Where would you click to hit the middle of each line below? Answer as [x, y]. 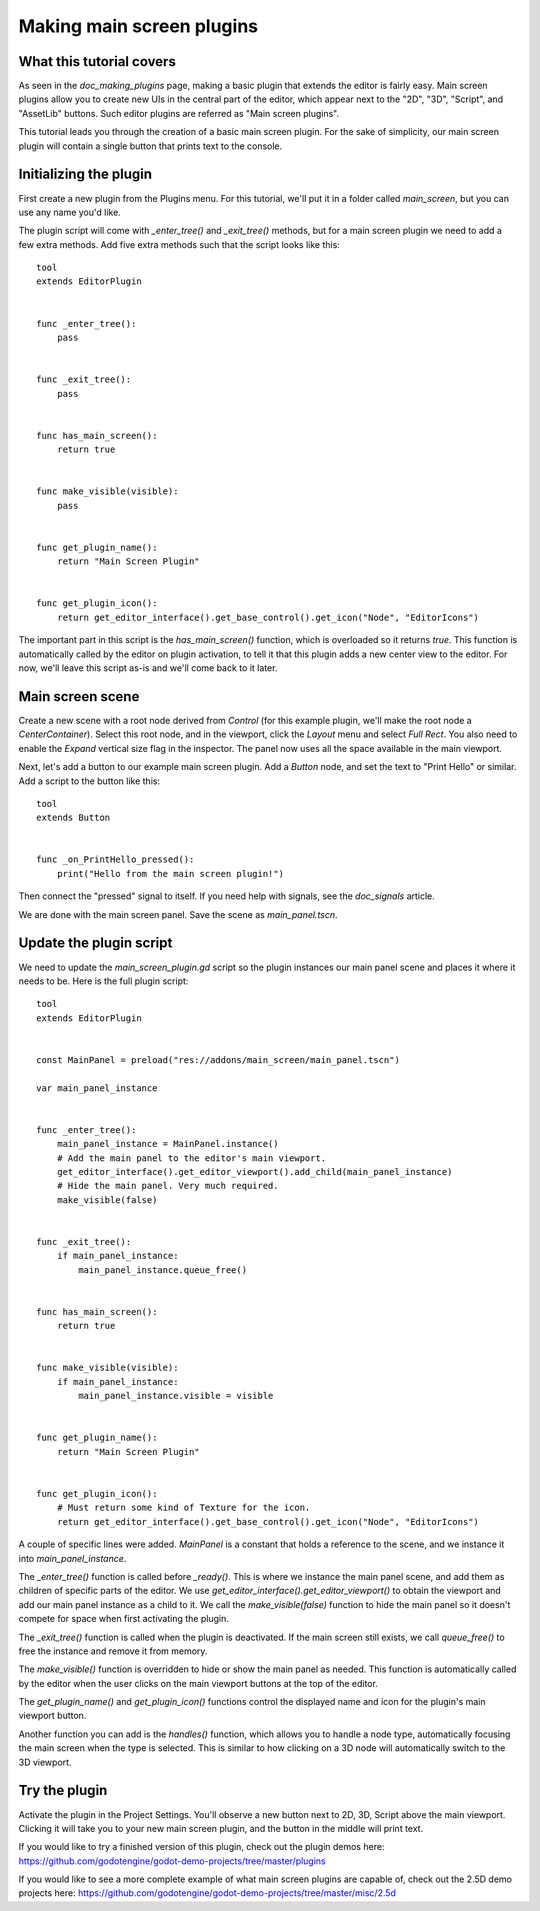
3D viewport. [45, 1762]
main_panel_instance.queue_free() [163, 1269]
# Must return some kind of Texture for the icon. [183, 1508]
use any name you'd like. [70, 212]
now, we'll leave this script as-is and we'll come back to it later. [148, 668]
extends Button [73, 818]
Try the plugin [63, 1790]
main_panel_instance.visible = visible [176, 1396]
